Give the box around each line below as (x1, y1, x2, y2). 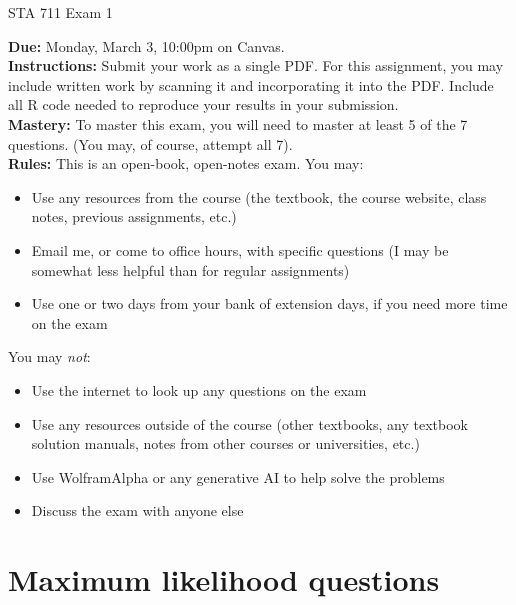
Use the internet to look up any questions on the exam (31, 379, 367, 400)
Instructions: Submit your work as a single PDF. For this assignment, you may (8, 55, 504, 76)
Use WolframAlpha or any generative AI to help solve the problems (31, 466, 445, 487)
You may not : (8, 346, 91, 367)
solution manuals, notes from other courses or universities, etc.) (31, 433, 420, 454)
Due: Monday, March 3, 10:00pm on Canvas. (8, 35, 285, 56)
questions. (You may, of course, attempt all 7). (8, 133, 293, 154)
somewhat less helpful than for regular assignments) (31, 259, 350, 280)
